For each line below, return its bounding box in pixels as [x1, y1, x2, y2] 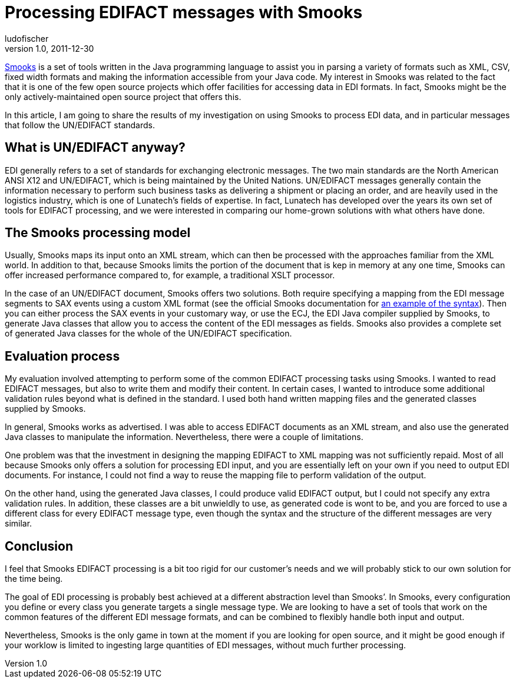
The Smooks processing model [5, 225, 191, 241]
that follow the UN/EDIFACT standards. [5, 119, 155, 130]
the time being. [5, 574, 63, 584]
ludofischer [5, 33, 49, 44]
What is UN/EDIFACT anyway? [5, 140, 186, 155]
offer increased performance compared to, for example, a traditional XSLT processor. [5, 270, 335, 281]
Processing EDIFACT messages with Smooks [5, 2, 363, 22]
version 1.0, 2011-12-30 [5, 43, 94, 54]
